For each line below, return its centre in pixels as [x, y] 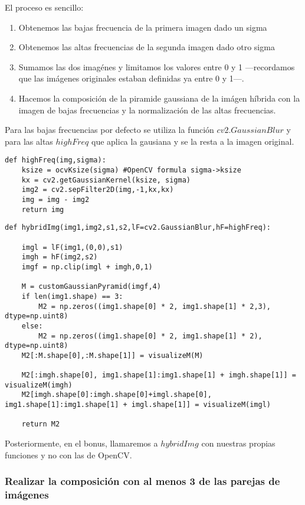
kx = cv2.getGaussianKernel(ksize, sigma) [106, 180]
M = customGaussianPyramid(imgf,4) [91, 287]
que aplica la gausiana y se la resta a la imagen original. [193, 141]
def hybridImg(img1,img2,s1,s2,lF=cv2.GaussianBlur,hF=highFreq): [138, 228]
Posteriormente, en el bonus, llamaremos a [81, 443]
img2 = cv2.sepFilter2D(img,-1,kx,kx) [98, 190]
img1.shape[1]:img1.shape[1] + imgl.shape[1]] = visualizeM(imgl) [138, 405]
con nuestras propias [238, 443]
